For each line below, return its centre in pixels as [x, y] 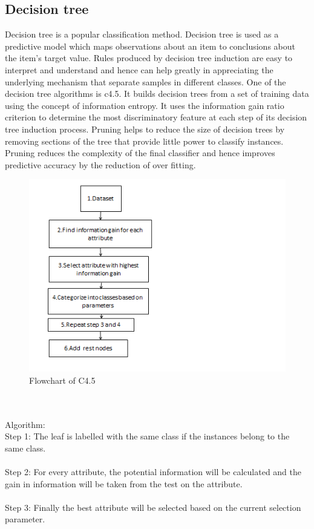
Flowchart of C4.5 [62, 380]
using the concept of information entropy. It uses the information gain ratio [145, 105]
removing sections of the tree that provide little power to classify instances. [144, 141]
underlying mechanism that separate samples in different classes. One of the [146, 81]
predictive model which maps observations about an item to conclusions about [150, 46]
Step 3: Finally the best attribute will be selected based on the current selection [153, 507]
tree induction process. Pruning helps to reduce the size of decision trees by [145, 129]
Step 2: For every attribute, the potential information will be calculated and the [153, 472]
